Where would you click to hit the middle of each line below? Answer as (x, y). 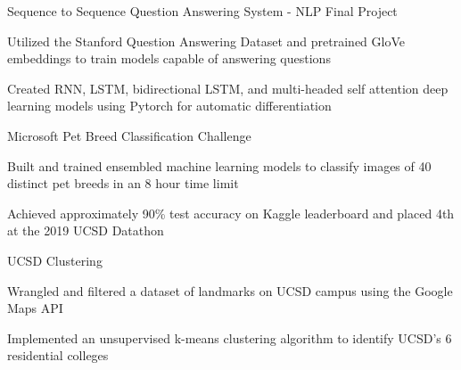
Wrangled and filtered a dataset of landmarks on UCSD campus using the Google (230, 290)
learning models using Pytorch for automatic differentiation (169, 106)
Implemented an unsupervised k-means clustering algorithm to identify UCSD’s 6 (230, 337)
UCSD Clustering (55, 260)
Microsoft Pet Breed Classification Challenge (129, 135)
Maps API (35, 308)
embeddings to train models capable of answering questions (169, 58)
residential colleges (58, 355)
